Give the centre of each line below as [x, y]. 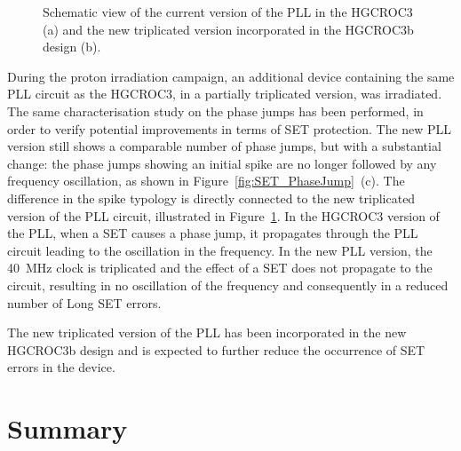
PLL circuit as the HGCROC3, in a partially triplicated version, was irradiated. [225, 94]
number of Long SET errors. [84, 302]
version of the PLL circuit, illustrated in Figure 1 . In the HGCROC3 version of [223, 215]
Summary [68, 428]
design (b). [72, 47]
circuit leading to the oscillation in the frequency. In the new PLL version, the [220, 250]
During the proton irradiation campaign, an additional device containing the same [231, 76]
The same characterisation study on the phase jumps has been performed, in [215, 111]
